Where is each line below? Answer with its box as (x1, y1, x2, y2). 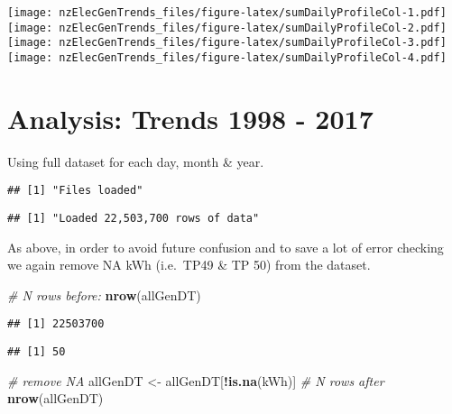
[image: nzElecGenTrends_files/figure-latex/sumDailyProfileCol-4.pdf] (7, 51, 447, 64)
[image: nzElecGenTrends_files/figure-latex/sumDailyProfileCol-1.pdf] (7, 6, 447, 19)
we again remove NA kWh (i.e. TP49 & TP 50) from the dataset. (7, 255, 371, 274)
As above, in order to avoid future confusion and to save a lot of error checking (7, 237, 444, 256)
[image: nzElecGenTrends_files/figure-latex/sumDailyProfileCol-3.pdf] (7, 36, 447, 50)
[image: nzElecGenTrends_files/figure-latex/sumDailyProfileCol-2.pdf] (7, 21, 447, 34)
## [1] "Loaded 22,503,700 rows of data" (7, 212, 260, 225)
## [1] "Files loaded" (7, 184, 143, 198)
